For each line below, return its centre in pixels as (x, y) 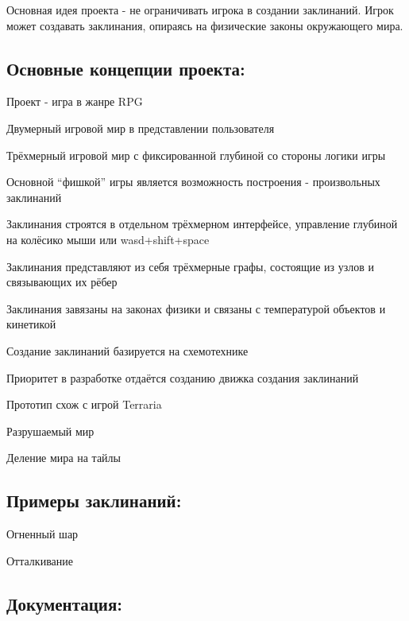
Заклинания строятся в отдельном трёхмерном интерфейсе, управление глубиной (202, 224)
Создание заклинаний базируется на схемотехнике (127, 350)
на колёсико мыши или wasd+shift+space (108, 239)
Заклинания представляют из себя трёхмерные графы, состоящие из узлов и (191, 266)
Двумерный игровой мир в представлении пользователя (141, 128)
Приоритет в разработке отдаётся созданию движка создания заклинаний (183, 377)
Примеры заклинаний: (94, 501)
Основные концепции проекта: (126, 68)
